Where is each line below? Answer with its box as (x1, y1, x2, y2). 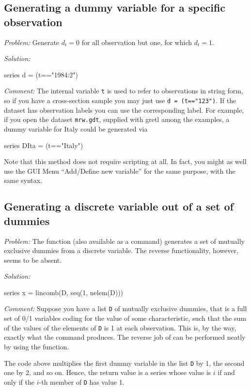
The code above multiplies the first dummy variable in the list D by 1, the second (4, 358, 245, 368)
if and (218, 367, 235, 377)
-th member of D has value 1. (39, 376, 125, 387)
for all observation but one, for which (81, 37, 192, 47)
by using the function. (4, 341, 69, 351)
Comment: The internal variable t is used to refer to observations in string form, (4, 86, 243, 96)
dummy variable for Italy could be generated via (4, 123, 148, 134)
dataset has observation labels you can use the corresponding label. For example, (4, 105, 244, 115)
